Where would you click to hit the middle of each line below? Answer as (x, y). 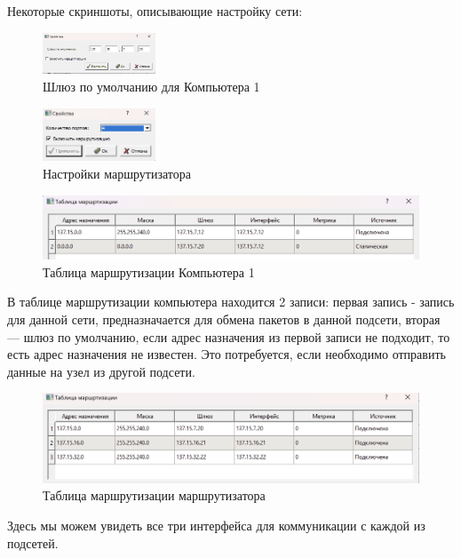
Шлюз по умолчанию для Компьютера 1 (151, 87)
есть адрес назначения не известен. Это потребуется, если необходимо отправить (227, 354)
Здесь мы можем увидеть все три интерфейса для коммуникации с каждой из (216, 525)
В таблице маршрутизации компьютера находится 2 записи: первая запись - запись (231, 302)
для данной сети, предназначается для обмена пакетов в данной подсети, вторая (224, 319)
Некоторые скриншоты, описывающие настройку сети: (155, 11)
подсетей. (33, 542)
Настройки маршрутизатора (117, 174)
